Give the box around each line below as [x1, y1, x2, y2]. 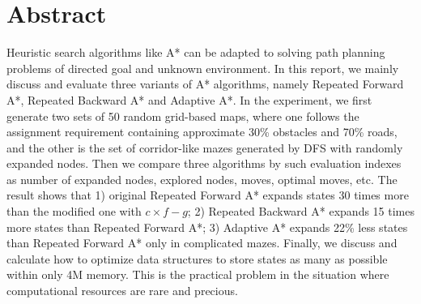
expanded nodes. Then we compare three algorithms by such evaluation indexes [6, 155, 402, 172]
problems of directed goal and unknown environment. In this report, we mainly [6, 59, 399, 76]
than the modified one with [6, 203, 142, 220]
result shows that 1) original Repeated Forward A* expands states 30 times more [6, 186, 409, 203]
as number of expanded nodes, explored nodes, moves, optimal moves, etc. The [6, 170, 398, 187]
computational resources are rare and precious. [6, 282, 238, 299]
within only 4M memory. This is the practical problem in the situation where [6, 266, 389, 283]
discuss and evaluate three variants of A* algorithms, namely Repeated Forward [6, 75, 404, 92]
